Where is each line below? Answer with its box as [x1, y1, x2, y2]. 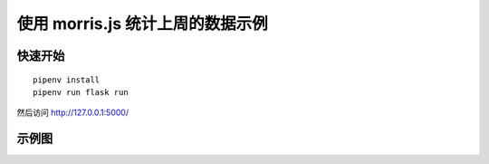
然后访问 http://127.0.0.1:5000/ [16, 107, 129, 118]
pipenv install [33, 74, 101, 85]
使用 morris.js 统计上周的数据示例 [16, 14, 269, 34]
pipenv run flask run [33, 87, 129, 97]
